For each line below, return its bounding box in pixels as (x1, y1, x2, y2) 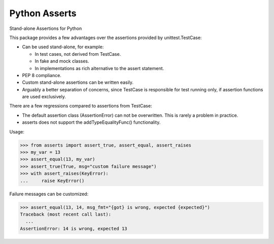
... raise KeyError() (20, 178, 85, 184)
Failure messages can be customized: (9, 191, 89, 197)
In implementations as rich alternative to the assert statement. (35, 65, 164, 71)
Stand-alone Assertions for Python (9, 25, 82, 31)
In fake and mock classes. (35, 58, 89, 64)
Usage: (9, 128, 25, 134)
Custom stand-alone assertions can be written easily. (22, 79, 134, 86)
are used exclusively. (22, 94, 66, 100)
